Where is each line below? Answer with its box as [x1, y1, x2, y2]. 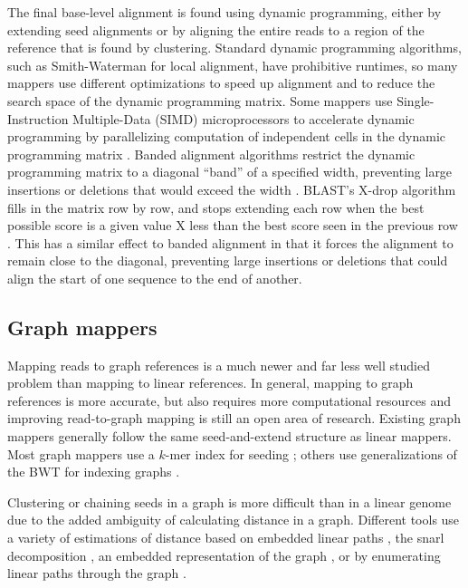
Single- [396, 91, 435, 110]
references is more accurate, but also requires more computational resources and [7, 390, 451, 410]
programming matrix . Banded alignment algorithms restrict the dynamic [7, 144, 415, 163]
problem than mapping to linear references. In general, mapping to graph [7, 373, 414, 392]
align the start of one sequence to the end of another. [7, 268, 302, 287]
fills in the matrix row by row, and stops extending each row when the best [7, 198, 425, 217]
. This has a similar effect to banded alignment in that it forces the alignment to [7, 233, 454, 252]
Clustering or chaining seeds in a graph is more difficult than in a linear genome [7, 492, 452, 511]
